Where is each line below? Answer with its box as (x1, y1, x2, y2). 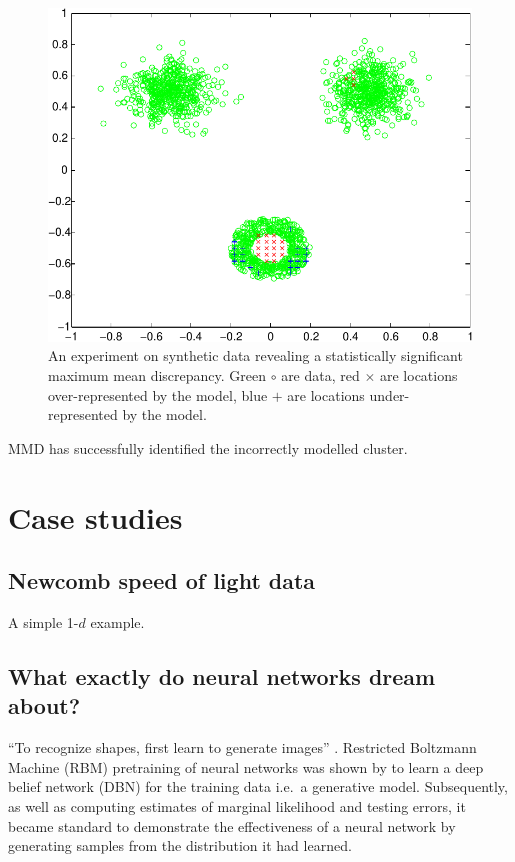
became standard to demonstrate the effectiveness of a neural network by (8, 815, 456, 836)
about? (8, 690, 81, 721)
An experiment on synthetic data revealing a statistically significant (48, 345, 463, 366)
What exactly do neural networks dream (8, 660, 436, 691)
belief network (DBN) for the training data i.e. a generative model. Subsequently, (8, 776, 508, 797)
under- (369, 384, 410, 405)
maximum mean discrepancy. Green (48, 364, 267, 385)
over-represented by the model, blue (48, 384, 268, 405)
